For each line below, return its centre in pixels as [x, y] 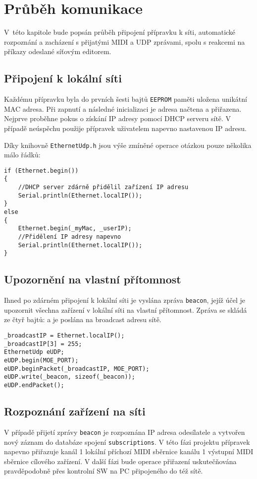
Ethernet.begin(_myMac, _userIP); [75, 229]
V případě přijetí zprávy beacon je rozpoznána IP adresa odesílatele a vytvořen [125, 432]
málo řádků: [22, 155]
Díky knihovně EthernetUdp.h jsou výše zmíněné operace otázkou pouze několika [128, 145]
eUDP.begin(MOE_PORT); [41, 361]
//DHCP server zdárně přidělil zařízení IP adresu [103, 187]
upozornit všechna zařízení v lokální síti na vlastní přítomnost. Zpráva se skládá [126, 309]
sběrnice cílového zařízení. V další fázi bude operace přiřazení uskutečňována [120, 461]
